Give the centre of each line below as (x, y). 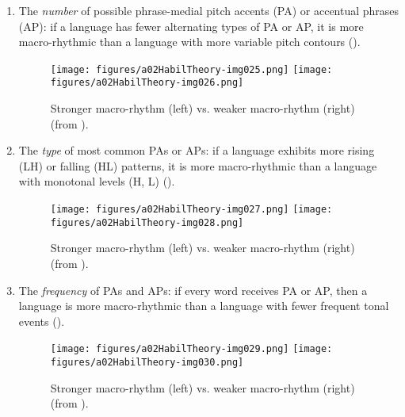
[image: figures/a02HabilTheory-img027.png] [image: (191, 210)
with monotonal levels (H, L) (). (97, 181)
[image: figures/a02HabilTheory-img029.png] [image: (191, 349)
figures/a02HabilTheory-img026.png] (147, 83)
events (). (42, 321)
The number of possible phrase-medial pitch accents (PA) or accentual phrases (209, 10)
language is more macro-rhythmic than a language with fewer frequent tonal (204, 306)
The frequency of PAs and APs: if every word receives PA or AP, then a (193, 290)
